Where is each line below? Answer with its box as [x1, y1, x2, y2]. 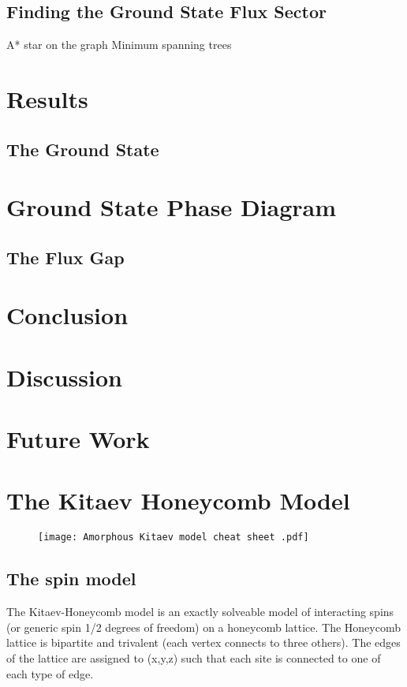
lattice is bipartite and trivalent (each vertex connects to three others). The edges [6, 634, 401, 651]
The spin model [6, 566, 136, 591]
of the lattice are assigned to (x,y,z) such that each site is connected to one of [6, 650, 381, 666]
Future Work [6, 423, 150, 455]
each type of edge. [6, 665, 94, 681]
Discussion [6, 360, 122, 393]
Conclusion [6, 299, 129, 331]
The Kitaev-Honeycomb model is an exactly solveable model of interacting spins [6, 603, 394, 620]
